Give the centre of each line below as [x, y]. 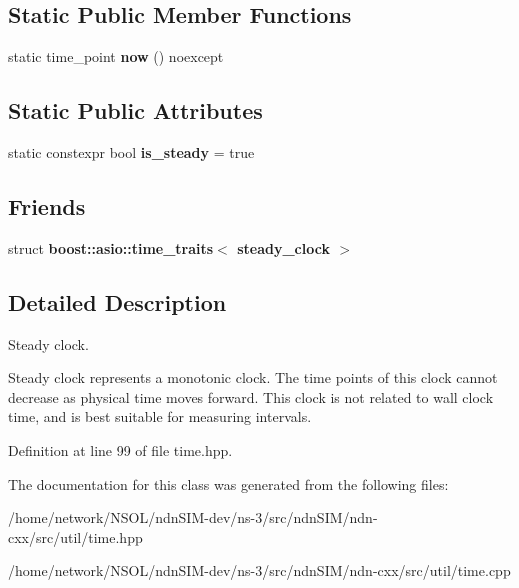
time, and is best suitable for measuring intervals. [160, 416]
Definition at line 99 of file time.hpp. [120, 449]
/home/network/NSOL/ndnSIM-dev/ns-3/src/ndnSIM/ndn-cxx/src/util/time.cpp [259, 570]
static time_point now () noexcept [116, 56]
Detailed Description [117, 301]
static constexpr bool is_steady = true [131, 152]
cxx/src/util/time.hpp [75, 536]
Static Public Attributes [135, 110]
